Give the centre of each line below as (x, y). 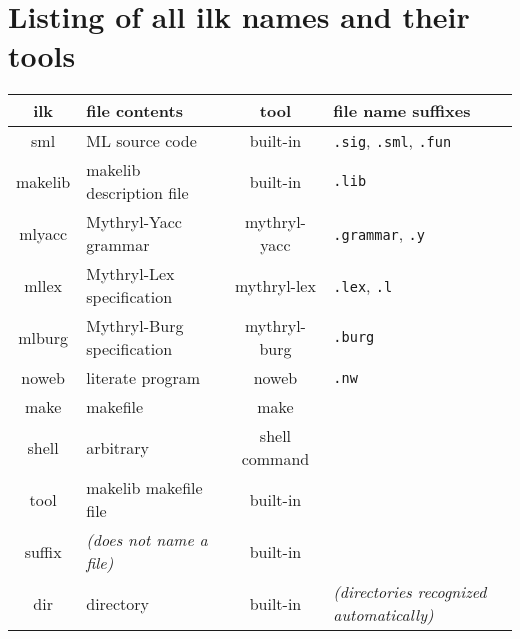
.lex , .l (363, 285)
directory (118, 603)
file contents (134, 111)
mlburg (43, 337)
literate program (143, 378)
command (275, 459)
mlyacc (43, 233)
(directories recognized (410, 592)
